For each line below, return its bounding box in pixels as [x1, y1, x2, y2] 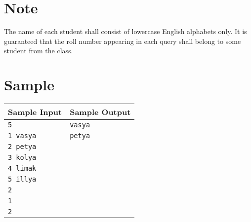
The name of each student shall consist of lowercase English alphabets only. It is [4, 26, 247, 37]
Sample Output [70, 106, 131, 118]
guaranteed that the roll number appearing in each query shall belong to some [4, 36, 241, 46]
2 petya [8, 143, 37, 151]
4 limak [8, 164, 37, 173]
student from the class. [4, 45, 73, 56]
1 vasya [8, 132, 37, 140]
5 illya [8, 175, 37, 184]
